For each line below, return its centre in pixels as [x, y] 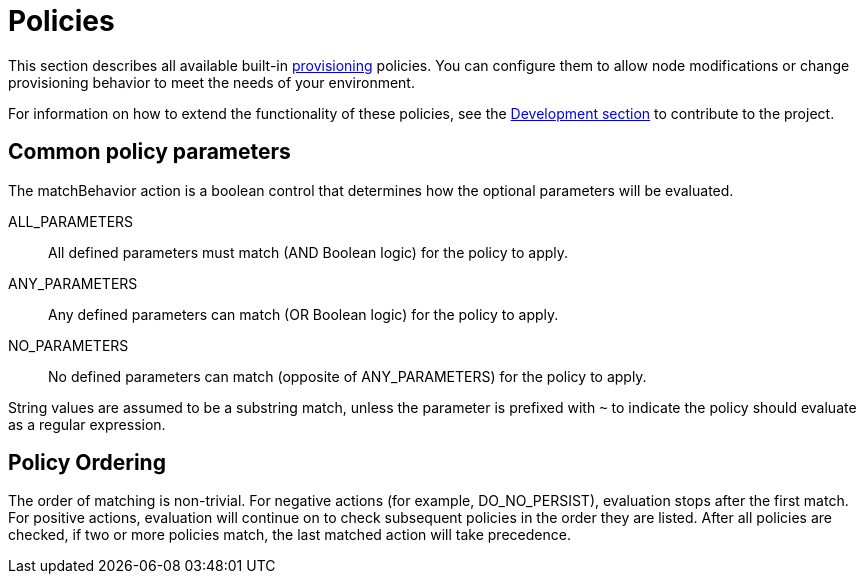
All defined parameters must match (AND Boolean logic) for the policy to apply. [308, 252]
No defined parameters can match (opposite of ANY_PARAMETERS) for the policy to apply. [347, 376]
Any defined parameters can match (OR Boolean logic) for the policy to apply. [303, 314]
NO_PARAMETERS [68, 345]
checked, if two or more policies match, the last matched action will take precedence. [289, 535]
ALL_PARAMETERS [71, 221]
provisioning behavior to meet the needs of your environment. [211, 82]
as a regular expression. [87, 424]
